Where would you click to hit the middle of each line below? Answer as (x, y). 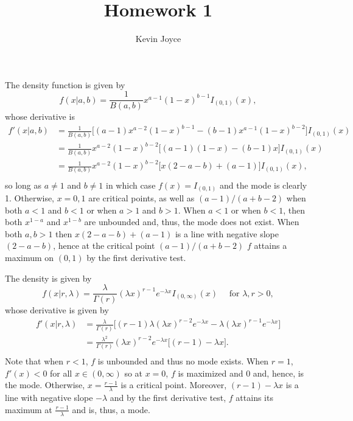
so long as (23, 185)
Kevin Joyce (158, 39)
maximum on (30, 258)
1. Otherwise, (30, 198)
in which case (131, 185)
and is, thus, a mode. (111, 409)
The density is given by (48, 278)
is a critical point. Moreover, (174, 385)
